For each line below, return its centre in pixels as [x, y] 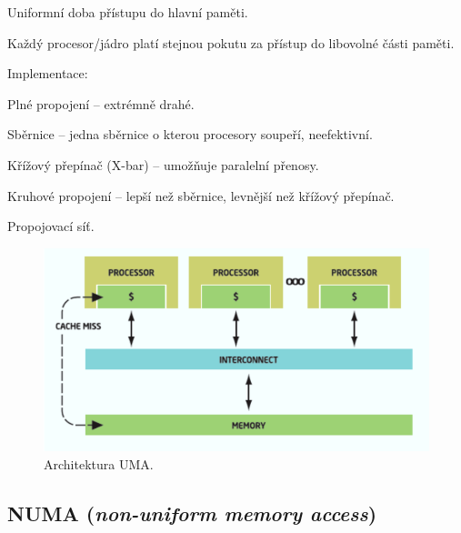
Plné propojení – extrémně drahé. [101, 103]
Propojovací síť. [51, 226]
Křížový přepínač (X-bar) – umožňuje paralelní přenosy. [163, 164]
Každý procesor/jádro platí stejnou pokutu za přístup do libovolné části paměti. [231, 42]
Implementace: [48, 73]
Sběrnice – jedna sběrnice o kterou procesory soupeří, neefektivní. [190, 134]
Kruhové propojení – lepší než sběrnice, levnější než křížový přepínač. [201, 195]
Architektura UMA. [99, 463]
